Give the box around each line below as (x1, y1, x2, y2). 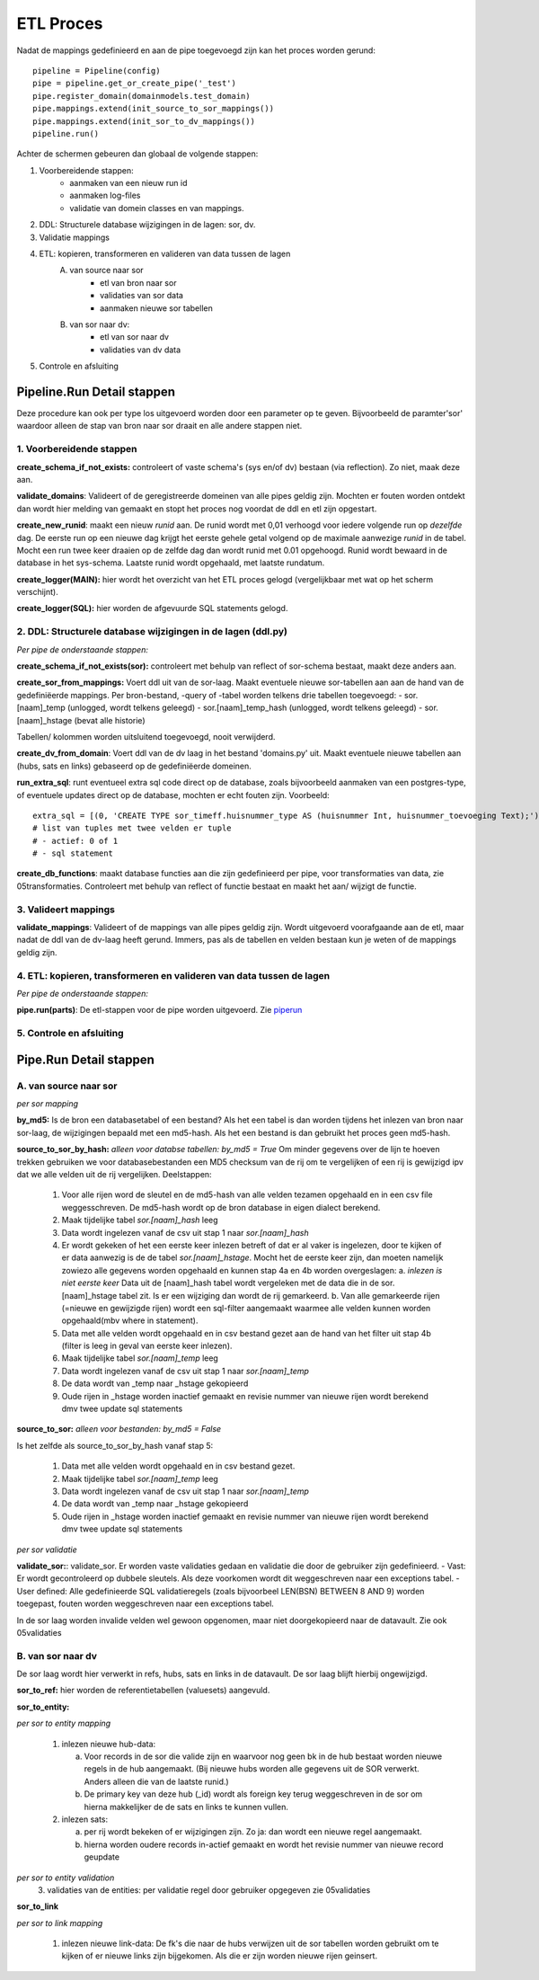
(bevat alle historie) (74, 715, 146, 725)
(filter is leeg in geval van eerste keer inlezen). (61, 1340, 233, 1352)
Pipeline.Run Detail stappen (16, 384, 175, 399)
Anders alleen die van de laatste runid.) (84, 1776, 229, 1787)
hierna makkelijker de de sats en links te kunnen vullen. (84, 1801, 289, 1812)
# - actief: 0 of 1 (32, 836, 119, 846)
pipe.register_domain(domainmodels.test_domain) (32, 91, 251, 101)
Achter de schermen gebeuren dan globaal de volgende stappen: (16, 148, 259, 159)
